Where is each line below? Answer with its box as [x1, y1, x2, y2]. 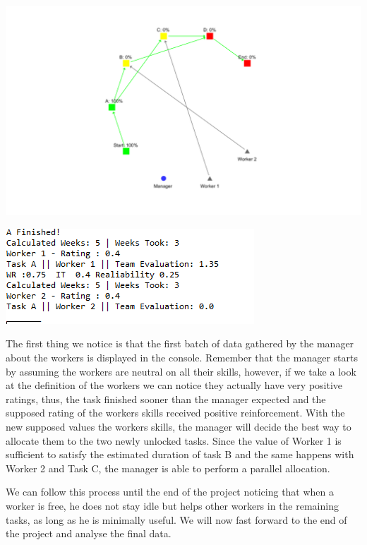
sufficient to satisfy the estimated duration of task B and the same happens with [6, 447, 354, 462]
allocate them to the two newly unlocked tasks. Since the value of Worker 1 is [6, 433, 342, 448]
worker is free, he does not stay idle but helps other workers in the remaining [6, 498, 339, 513]
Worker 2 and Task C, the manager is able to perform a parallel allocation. [6, 460, 330, 475]
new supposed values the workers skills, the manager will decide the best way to [6, 419, 351, 434]
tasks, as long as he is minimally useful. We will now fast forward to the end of [6, 512, 347, 527]
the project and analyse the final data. [6, 526, 172, 541]
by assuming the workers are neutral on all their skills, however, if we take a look [6, 364, 356, 378]
